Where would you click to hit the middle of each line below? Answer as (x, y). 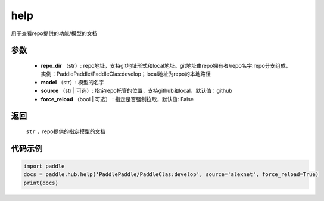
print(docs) (41, 183)
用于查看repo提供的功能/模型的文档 (54, 33)
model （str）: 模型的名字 (72, 82)
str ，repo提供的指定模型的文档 (66, 131)
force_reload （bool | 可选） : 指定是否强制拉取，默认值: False (117, 99)
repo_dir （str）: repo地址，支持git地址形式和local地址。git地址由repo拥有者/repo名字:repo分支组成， (166, 65)
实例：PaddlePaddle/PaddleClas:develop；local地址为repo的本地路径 (126, 74)
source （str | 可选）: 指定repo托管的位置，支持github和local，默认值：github (136, 91)
